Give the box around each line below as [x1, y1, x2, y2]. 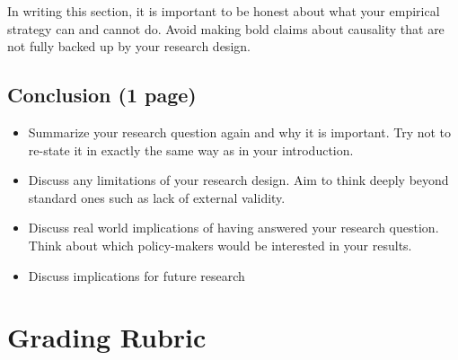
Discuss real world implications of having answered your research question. [28, 218, 439, 237]
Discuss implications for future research [28, 266, 245, 285]
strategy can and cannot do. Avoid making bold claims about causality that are [7, 19, 445, 38]
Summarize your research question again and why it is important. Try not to [28, 122, 452, 141]
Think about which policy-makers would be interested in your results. [28, 235, 412, 254]
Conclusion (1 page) [7, 81, 197, 109]
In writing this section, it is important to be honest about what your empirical [7, 2, 440, 20]
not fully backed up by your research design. [7, 37, 251, 56]
